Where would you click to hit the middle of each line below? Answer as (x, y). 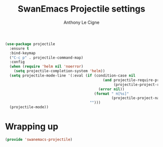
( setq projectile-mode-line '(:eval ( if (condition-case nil (73, 76)
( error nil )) (111, 89)
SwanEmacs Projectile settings (81, 9)
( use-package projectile (30, 44)
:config (17, 62)
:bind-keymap (23, 53)
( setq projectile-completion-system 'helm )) (59, 71)
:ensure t (19, 49)
